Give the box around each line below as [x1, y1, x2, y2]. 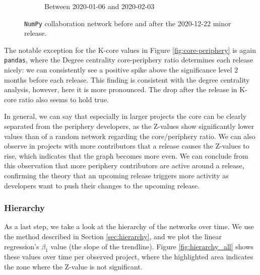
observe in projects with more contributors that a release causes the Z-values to [4, 141, 249, 151]
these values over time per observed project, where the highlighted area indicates [4, 251, 253, 262]
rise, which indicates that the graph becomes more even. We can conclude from [4, 150, 248, 161]
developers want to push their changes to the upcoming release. [4, 180, 200, 190]
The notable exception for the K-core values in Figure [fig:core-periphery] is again [4, 44, 256, 55]
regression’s [4, 241, 39, 251]
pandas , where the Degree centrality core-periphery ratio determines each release [4, 54, 253, 65]
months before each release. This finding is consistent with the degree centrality [4, 74, 250, 85]
